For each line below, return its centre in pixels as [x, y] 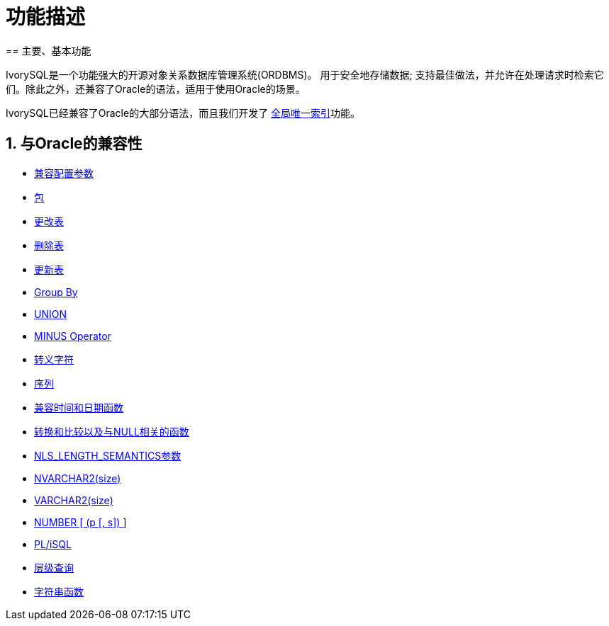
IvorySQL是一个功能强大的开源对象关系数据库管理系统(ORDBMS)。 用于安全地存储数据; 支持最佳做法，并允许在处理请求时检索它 [305, 74]
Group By [56, 292]
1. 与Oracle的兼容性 [74, 144]
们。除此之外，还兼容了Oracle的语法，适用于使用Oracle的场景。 [156, 89]
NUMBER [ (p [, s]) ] [80, 522]
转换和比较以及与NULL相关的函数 [112, 431]
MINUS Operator [73, 336]
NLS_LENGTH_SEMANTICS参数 [108, 455]
